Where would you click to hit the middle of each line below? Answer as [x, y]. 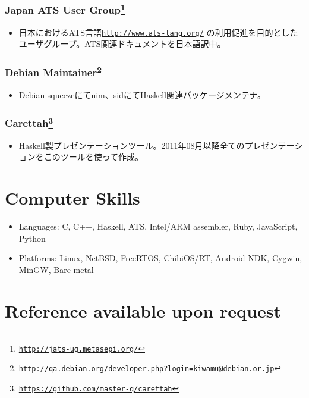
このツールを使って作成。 [94, 157]
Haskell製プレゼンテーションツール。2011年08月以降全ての [132, 145]
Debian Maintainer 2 [53, 71]
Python [32, 238]
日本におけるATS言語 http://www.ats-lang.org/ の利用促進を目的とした [158, 32]
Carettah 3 [29, 122]
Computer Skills [72, 198]
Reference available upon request [143, 310]
